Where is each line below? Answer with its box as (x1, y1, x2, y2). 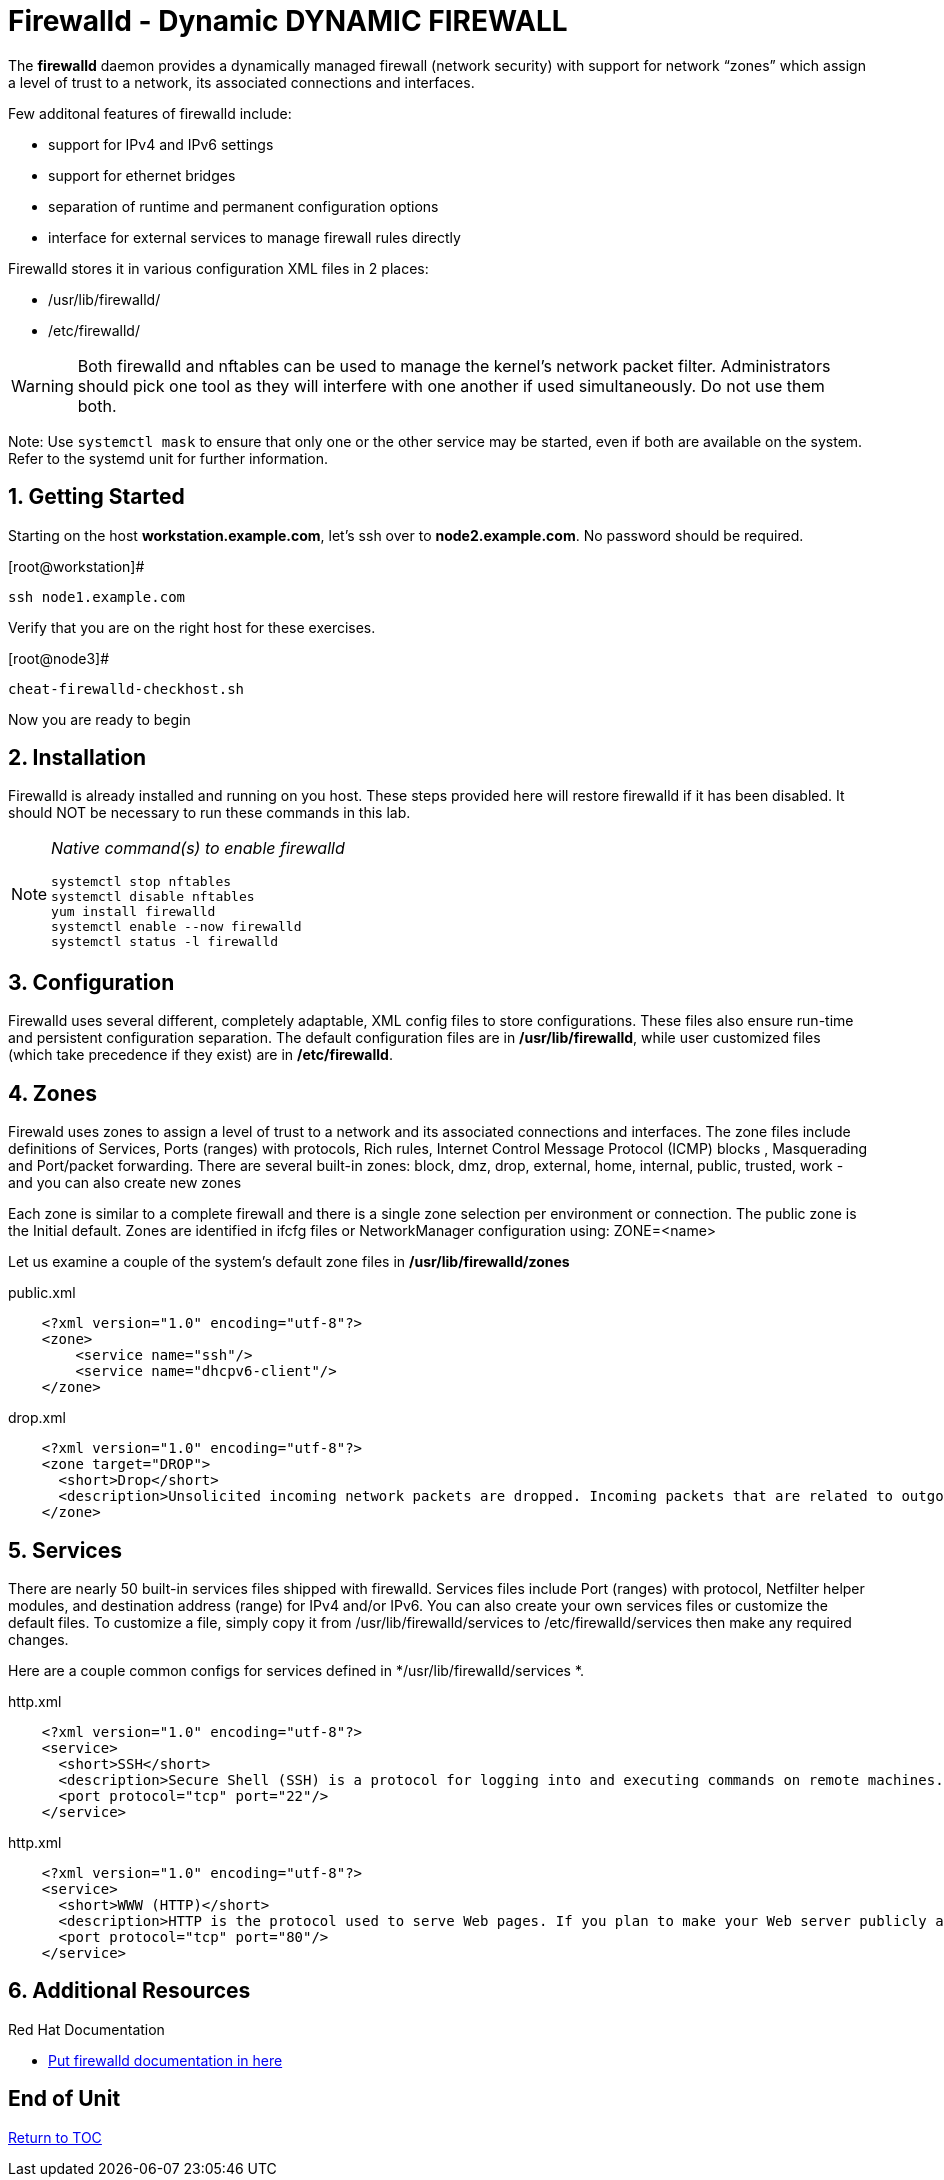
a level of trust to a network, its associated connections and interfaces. (8, 73, 475, 91)
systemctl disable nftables (51, 889, 255, 905)
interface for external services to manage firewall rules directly (48, 228, 461, 246)
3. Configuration (8, 969, 175, 995)
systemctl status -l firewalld (51, 934, 279, 950)
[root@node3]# (8, 649, 110, 667)
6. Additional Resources (8, 1978, 251, 2004)
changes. (8, 1630, 69, 1648)
